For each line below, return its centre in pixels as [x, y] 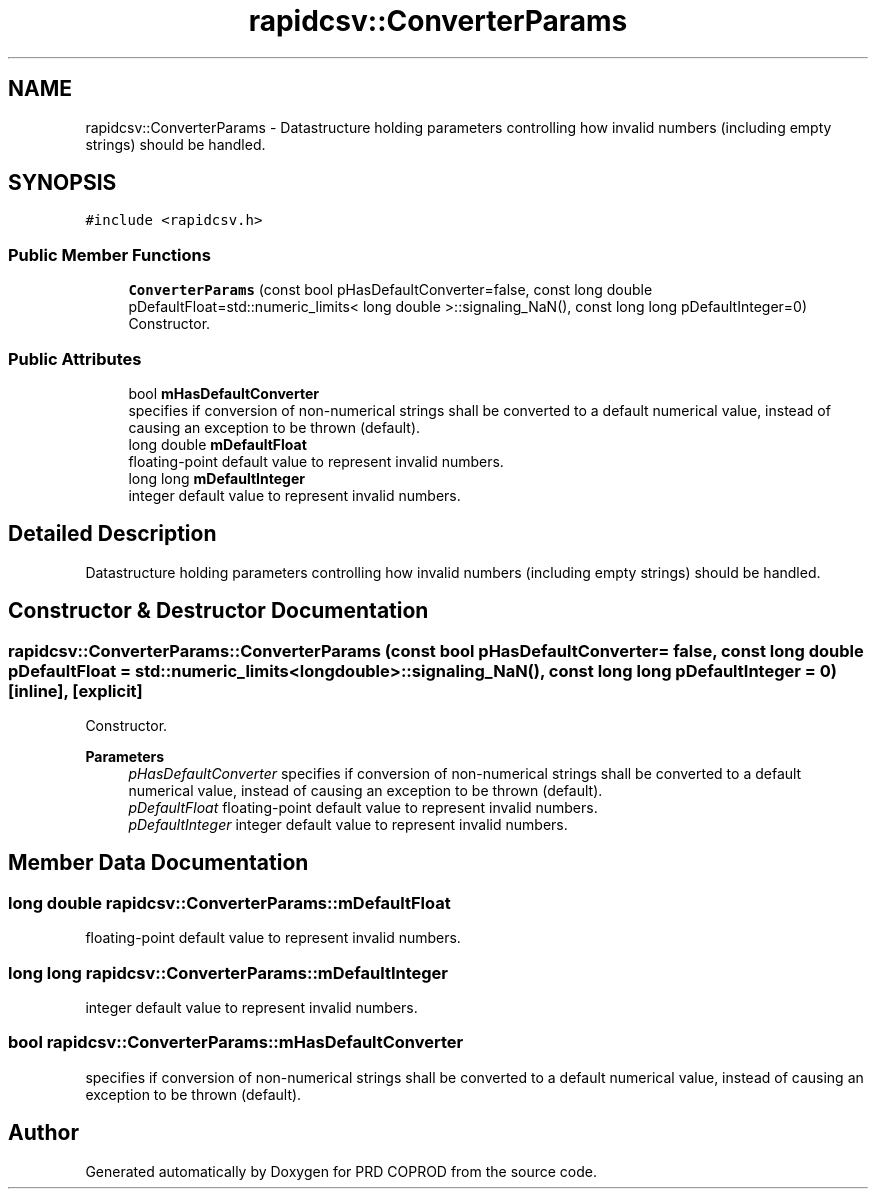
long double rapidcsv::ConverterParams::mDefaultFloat [229, 902]
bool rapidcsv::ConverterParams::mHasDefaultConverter [236, 1042]
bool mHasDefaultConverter [223, 393]
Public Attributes [75, 358]
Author [43, 1133]
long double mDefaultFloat [217, 444]
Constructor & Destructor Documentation [218, 611]
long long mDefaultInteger [216, 478]
